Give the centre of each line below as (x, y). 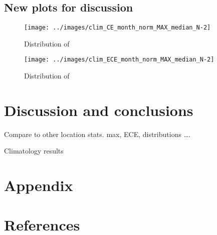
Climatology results (34, 151)
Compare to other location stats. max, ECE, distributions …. (97, 134)
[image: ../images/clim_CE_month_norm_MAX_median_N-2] (118, 28)
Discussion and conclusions (99, 110)
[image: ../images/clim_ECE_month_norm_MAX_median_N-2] (119, 60)
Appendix (39, 185)
